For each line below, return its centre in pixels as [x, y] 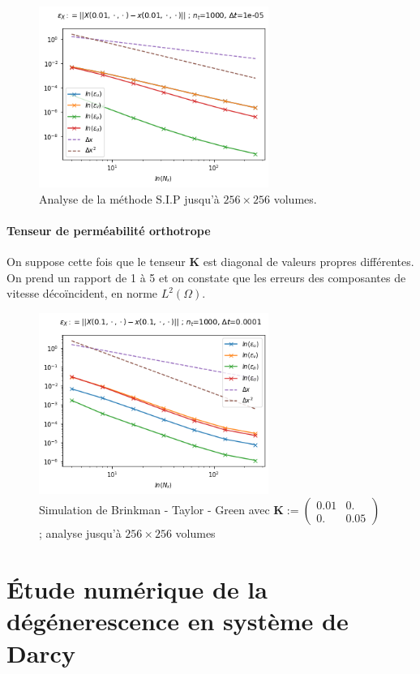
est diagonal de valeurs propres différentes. [309, 262]
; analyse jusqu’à [80, 533]
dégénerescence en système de [178, 621]
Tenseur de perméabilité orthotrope [109, 230]
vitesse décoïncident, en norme [82, 293]
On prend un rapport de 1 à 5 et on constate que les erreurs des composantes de [206, 277]
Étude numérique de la [137, 589]
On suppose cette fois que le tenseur [96, 262]
